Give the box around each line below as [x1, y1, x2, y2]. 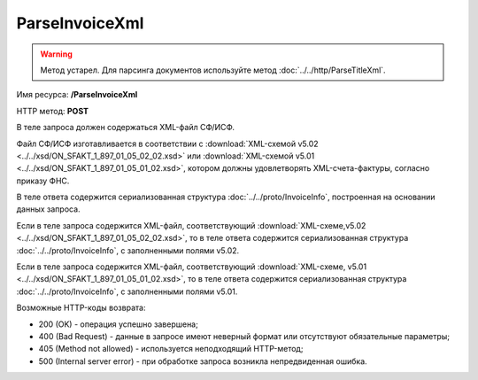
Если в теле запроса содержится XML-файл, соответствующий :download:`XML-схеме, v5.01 [16, 261, 367, 272]
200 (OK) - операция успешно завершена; [38, 319, 198, 330]
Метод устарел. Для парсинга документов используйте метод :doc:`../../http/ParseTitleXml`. [40, 65, 386, 75]
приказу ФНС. [16, 175, 70, 186]
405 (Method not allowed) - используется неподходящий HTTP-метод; [38, 344, 304, 354]
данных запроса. [16, 204, 81, 214]
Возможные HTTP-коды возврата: [16, 302, 146, 314]
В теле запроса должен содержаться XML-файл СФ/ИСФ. [16, 122, 235, 133]
